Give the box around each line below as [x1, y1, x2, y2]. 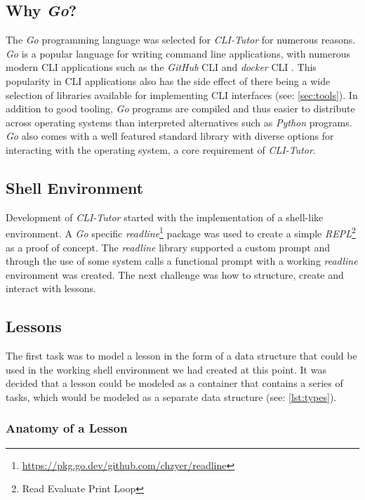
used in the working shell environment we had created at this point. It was [6, 362, 326, 376]
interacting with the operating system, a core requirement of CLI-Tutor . [6, 142, 316, 157]
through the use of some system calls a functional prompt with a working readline [6, 254, 358, 268]
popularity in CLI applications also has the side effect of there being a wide [6, 73, 331, 88]
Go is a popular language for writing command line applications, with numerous [6, 46, 350, 60]
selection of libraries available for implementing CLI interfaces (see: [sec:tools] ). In [6, 87, 358, 102]
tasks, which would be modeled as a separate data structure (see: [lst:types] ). [6, 389, 337, 404]
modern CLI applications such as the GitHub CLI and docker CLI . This [6, 60, 317, 74]
